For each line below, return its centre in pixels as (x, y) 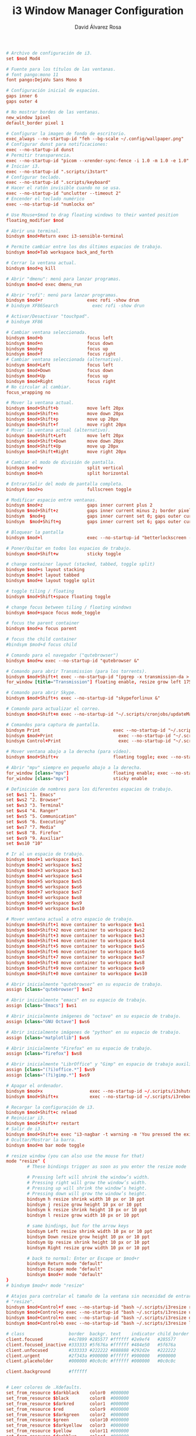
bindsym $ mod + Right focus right (61, 381)
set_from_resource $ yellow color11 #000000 (68, 1431)
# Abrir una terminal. (34, 231)
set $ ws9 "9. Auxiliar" (35, 838)
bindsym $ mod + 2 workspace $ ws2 (44, 865)
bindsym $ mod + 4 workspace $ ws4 (44, 876)
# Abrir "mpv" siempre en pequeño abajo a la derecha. (74, 768)
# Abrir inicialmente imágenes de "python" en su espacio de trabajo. (94, 1032)
